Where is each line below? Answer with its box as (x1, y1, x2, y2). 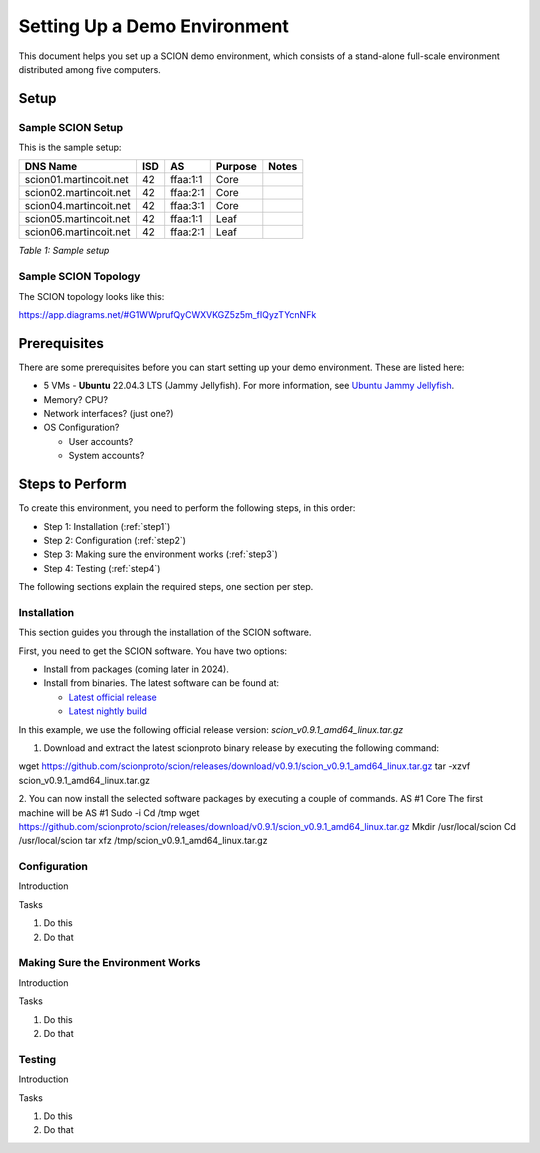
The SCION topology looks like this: (18, 290, 165, 302)
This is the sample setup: (18, 141, 122, 154)
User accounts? (68, 435, 134, 447)
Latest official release (68, 691, 157, 703)
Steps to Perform (18, 476, 127, 493)
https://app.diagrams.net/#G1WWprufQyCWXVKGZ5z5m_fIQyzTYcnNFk (18, 309, 317, 321)
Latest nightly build (68, 705, 147, 717)
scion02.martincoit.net (24, 186, 132, 200)
